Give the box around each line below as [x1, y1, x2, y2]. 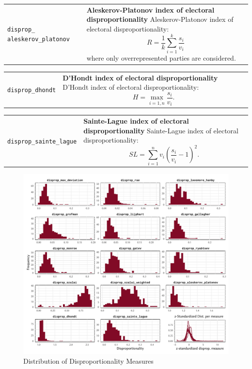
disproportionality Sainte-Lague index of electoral [83, 125, 238, 135]
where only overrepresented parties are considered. [86, 52, 236, 63]
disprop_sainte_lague [7, 138, 77, 145]
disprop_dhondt [7, 86, 56, 94]
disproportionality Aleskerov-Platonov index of [86, 14, 234, 24]
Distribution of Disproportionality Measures [23, 355, 154, 366]
